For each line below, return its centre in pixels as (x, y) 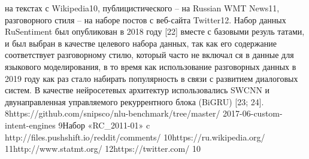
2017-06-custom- (253, 113)
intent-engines (30, 125)
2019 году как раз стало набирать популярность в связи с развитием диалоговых (152, 78)
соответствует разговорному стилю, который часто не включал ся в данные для (149, 55)
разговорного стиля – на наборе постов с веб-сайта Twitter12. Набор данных (146, 19)
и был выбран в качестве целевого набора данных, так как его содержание (141, 43)
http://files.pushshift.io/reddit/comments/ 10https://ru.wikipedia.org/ (135, 137)
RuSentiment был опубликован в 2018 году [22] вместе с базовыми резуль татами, (155, 31)
